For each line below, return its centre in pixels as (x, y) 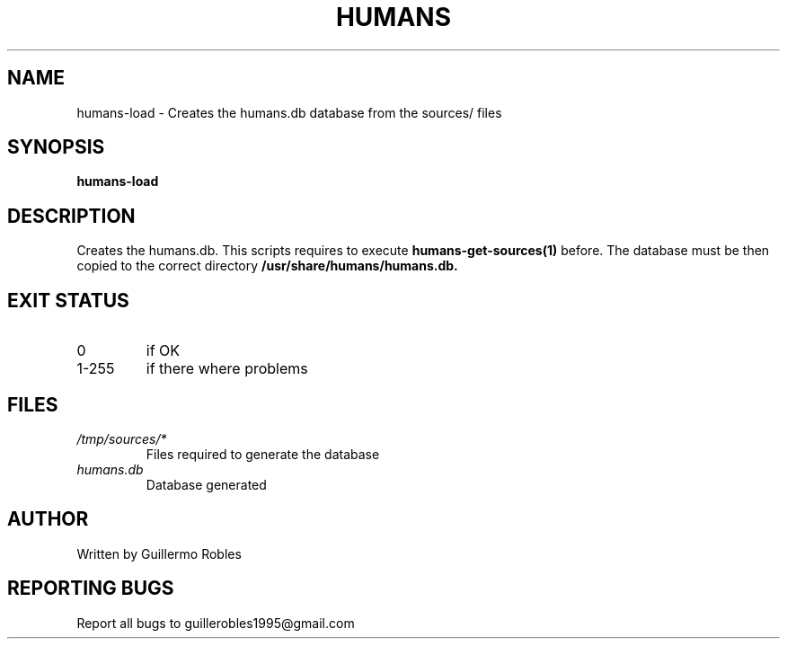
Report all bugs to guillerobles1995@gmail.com (216, 623)
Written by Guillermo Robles (159, 553)
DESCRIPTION (71, 216)
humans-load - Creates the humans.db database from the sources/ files (289, 112)
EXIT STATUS (68, 300)
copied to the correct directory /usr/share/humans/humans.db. (267, 266)
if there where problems (227, 369)
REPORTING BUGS (91, 588)
